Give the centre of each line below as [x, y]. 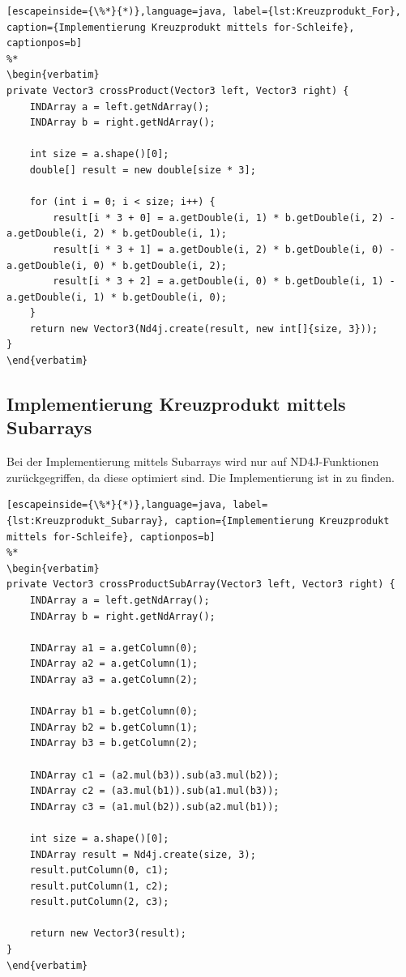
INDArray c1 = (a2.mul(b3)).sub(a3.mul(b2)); [154, 775]
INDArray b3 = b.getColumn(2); [114, 743]
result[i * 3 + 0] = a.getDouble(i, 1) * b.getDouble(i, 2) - [224, 218]
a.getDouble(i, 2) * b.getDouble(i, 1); [117, 234]
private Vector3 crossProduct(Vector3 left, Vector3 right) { [178, 90]
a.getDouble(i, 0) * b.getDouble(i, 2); [117, 265]
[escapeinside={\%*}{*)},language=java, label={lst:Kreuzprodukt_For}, [204, 11]
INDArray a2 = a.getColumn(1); [114, 664]
